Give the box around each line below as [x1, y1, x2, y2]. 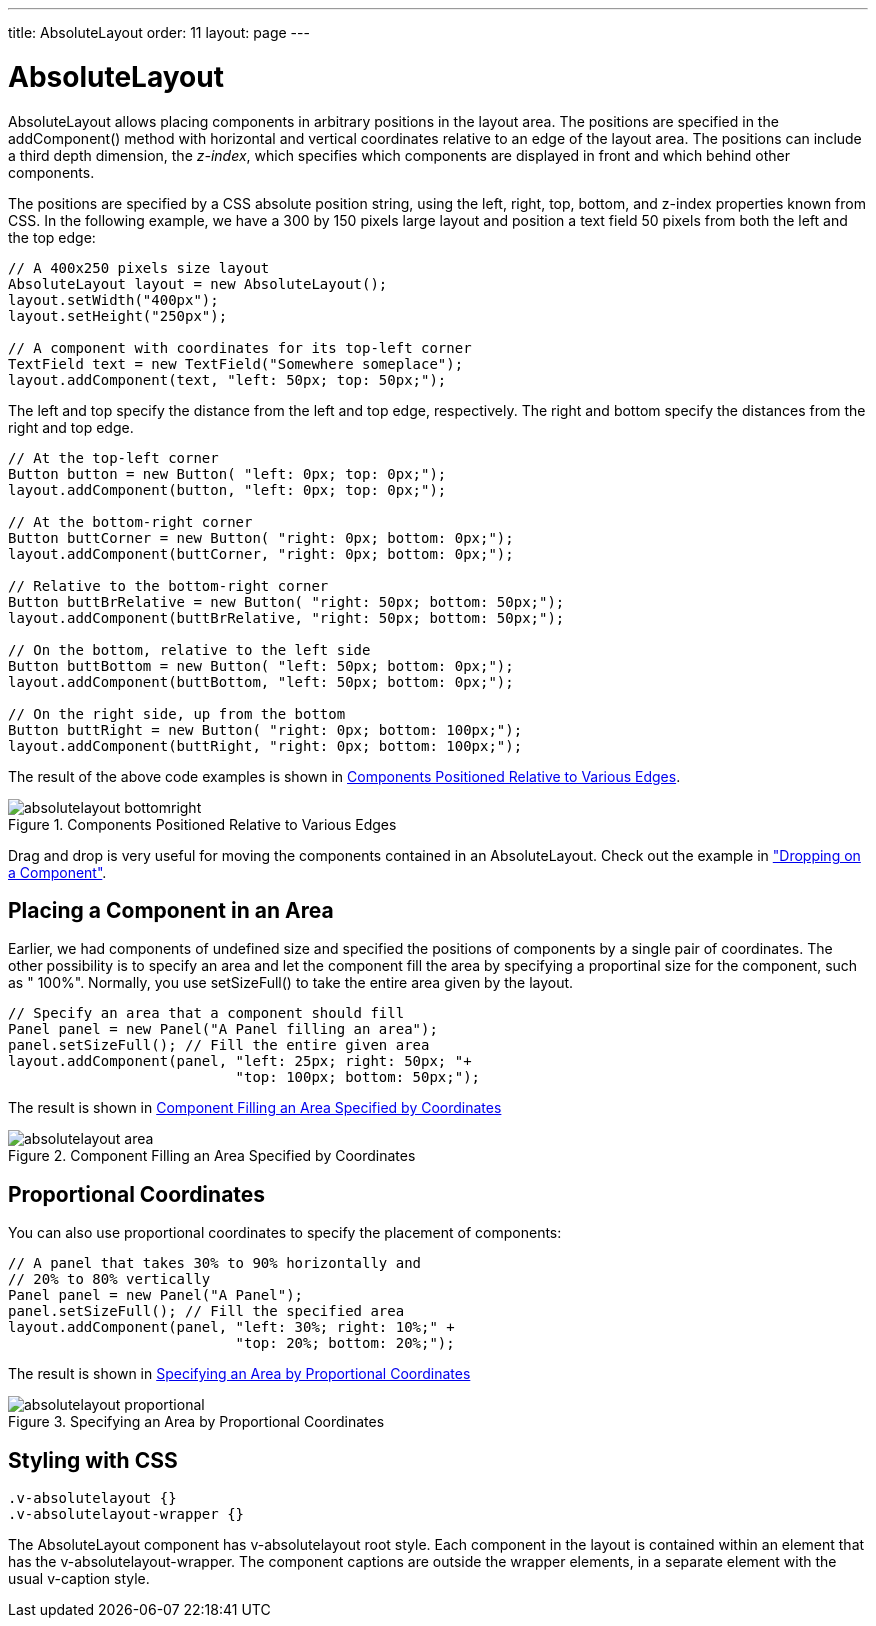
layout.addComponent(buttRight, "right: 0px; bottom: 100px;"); [8, 737, 523, 754]
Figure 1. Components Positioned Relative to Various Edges [8, 815, 397, 833]
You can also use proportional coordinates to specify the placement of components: [8, 1224, 562, 1242]
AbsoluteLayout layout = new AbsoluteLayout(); [8, 275, 388, 292]
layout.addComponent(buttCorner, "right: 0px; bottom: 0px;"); [8, 545, 514, 562]
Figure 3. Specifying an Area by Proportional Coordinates [8, 1413, 385, 1431]
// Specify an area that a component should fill [8, 1005, 405, 1022]
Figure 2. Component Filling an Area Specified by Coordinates [8, 1147, 416, 1165]
